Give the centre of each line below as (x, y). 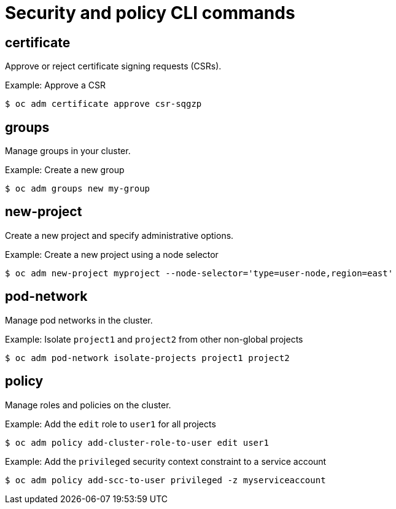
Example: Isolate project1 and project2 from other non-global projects (154, 339)
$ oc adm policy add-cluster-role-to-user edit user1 (137, 442)
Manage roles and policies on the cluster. (88, 405)
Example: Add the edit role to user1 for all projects (111, 424)
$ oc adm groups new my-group (78, 189)
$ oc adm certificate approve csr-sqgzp (103, 104)
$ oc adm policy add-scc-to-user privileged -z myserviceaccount (165, 480)
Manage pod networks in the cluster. (79, 320)
